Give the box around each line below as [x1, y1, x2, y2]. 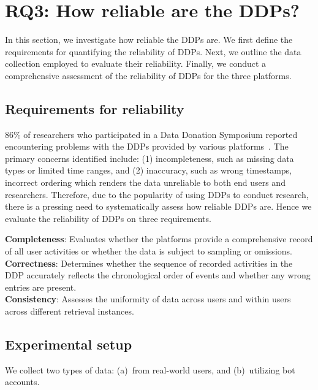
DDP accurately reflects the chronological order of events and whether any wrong [5, 269, 311, 281]
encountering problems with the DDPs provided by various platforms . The [5, 140, 289, 153]
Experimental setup [5, 335, 132, 353]
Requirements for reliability [5, 99, 184, 118]
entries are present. [5, 280, 77, 293]
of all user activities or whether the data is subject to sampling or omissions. [5, 245, 292, 258]
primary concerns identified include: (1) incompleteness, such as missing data [5, 151, 294, 164]
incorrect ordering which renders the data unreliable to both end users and [5, 176, 286, 189]
